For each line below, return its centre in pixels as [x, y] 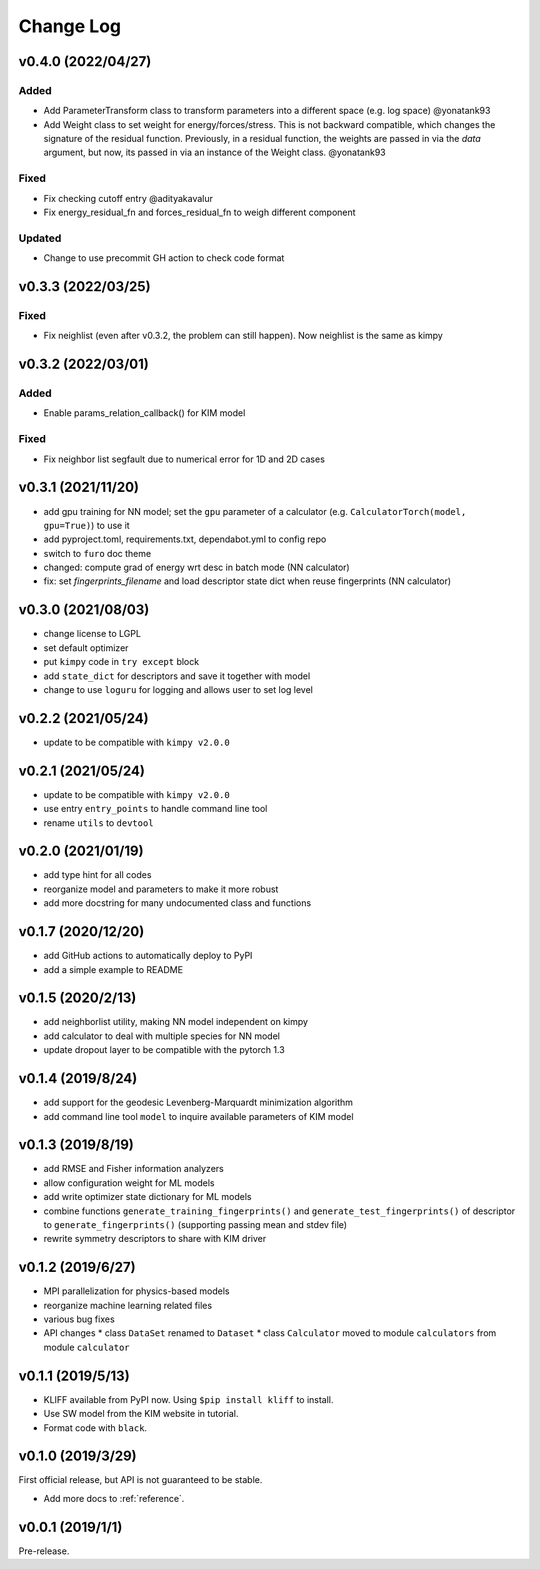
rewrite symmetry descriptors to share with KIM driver [155, 1239]
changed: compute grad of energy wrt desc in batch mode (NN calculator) [196, 567]
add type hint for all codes [97, 875]
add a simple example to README [113, 969]
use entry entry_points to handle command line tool [155, 809]
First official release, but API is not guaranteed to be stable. [140, 1480]
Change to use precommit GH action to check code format [164, 258]
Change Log [70, 26]
